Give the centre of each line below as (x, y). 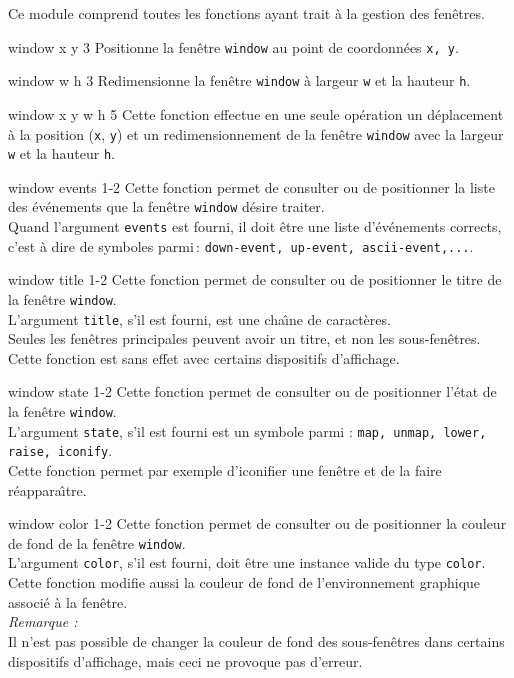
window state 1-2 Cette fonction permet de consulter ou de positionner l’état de (252, 391)
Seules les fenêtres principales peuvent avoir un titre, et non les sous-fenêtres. (244, 338)
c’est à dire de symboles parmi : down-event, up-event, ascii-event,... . (241, 245)
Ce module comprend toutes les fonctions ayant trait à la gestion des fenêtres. (246, 13)
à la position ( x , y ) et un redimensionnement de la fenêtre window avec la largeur (256, 133)
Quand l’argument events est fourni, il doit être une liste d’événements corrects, (255, 226)
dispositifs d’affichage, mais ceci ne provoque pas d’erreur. (185, 660)
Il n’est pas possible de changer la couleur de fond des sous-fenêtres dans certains (256, 640)
